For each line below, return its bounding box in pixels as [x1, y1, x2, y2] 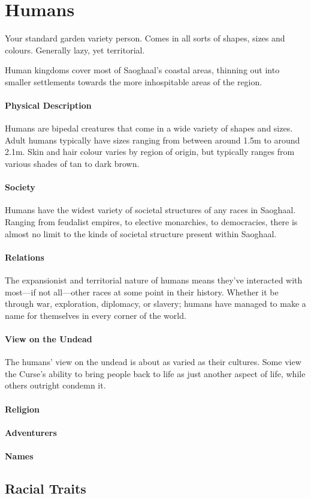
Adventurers [5, 426, 57, 438]
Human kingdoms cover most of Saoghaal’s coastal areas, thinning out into [5, 64, 280, 76]
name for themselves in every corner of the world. [5, 309, 186, 321]
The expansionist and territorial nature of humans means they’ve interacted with [5, 274, 303, 286]
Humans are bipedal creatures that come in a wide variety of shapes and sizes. [5, 122, 293, 135]
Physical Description [5, 99, 92, 112]
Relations [5, 250, 44, 263]
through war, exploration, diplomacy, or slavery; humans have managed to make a [5, 297, 306, 310]
